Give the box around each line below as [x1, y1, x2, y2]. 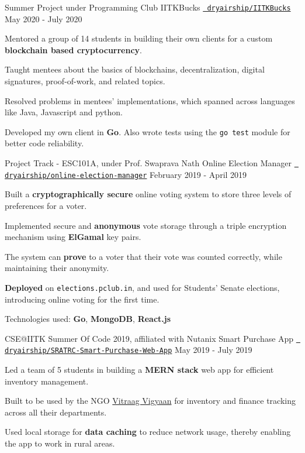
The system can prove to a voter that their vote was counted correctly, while [5, 250, 282, 262]
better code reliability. [5, 137, 84, 149]
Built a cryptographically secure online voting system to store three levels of [5, 188, 292, 200]
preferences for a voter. [5, 199, 87, 211]
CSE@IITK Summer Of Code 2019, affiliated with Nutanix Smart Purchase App [5, 332, 294, 344]
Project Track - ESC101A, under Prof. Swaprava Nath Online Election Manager [5, 157, 292, 169]
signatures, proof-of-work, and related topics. [5, 75, 165, 87]
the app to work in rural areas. [5, 437, 115, 449]
